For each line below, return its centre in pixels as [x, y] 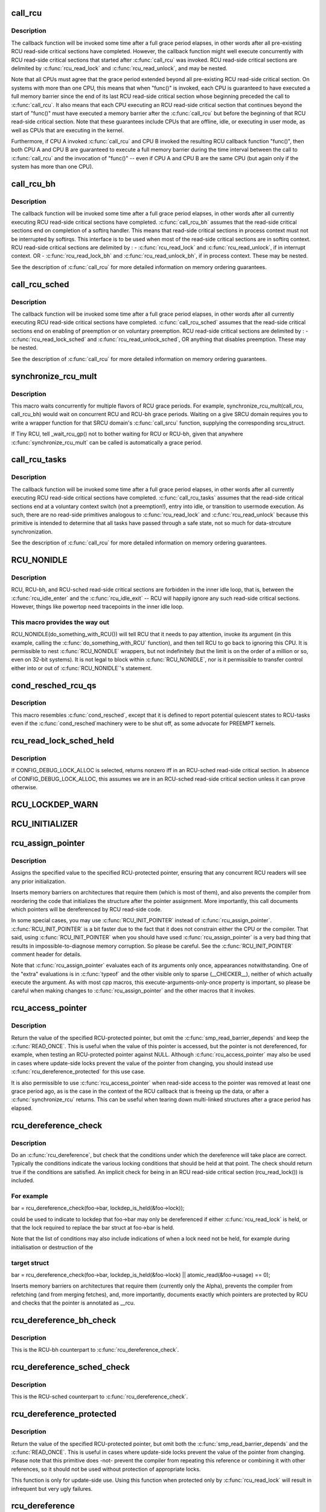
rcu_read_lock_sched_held [63, 741]
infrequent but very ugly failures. [52, 1488]
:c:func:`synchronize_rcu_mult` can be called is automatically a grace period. [107, 442]
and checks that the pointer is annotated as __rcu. [73, 1303]
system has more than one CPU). [52, 167]
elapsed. [22, 1108]
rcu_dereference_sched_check [70, 1367]
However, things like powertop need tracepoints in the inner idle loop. [97, 607]
